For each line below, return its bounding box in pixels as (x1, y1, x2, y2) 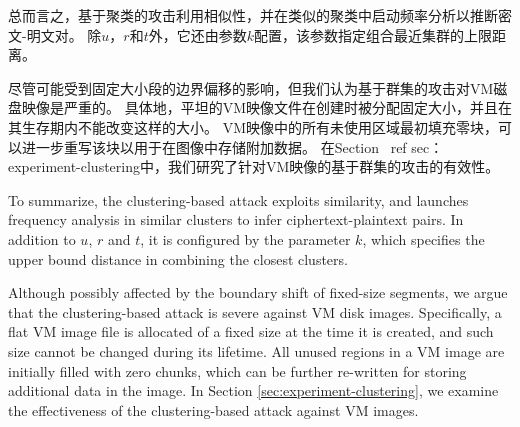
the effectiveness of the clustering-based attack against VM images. (8, 399, 419, 420)
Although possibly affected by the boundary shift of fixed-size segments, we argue (8, 282, 508, 303)
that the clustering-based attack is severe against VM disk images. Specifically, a (8, 301, 502, 322)
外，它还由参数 (148, 24, 247, 45)
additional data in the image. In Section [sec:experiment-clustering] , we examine (8, 380, 499, 401)
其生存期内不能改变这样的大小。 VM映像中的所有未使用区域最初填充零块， (8, 116, 498, 137)
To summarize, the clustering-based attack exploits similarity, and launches (8, 189, 469, 210)
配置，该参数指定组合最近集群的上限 (254, 24, 493, 45)
